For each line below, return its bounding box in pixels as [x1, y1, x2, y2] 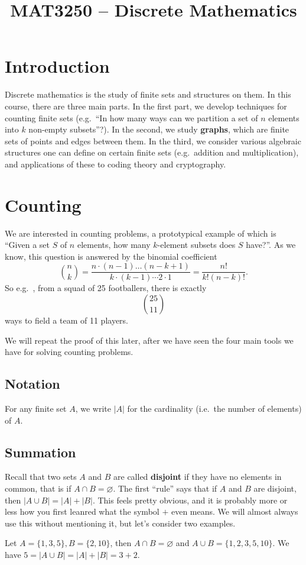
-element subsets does [157, 238, 236, 251]
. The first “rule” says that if [113, 482, 217, 494]
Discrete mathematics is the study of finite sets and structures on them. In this [5, 88, 291, 101]
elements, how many [77, 238, 151, 251]
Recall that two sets [5, 470, 77, 483]
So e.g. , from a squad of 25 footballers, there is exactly [5, 282, 207, 294]
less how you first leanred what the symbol [5, 505, 159, 518]
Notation [5, 374, 60, 393]
